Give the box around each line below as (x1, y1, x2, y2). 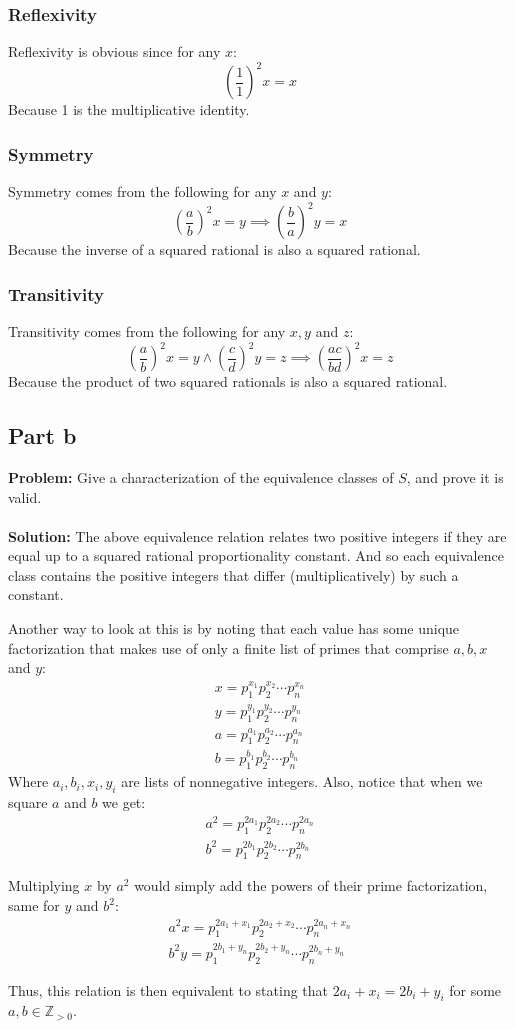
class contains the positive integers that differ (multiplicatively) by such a (8, 564, 459, 585)
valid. (8, 486, 42, 507)
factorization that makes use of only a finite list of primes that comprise (8, 637, 449, 658)
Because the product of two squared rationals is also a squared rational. (8, 371, 448, 392)
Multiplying (8, 875, 80, 896)
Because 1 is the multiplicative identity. (8, 99, 250, 120)
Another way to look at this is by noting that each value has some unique (8, 618, 460, 639)
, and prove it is (406, 466, 504, 487)
